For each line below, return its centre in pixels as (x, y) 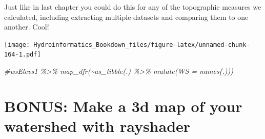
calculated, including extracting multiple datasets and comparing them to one (126, 17)
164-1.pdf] (23, 55)
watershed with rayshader (97, 126)
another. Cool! (27, 27)
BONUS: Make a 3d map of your (123, 106)
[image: (17, 45)
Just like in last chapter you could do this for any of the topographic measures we (133, 7)
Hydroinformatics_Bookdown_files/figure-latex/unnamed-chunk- (142, 45)
